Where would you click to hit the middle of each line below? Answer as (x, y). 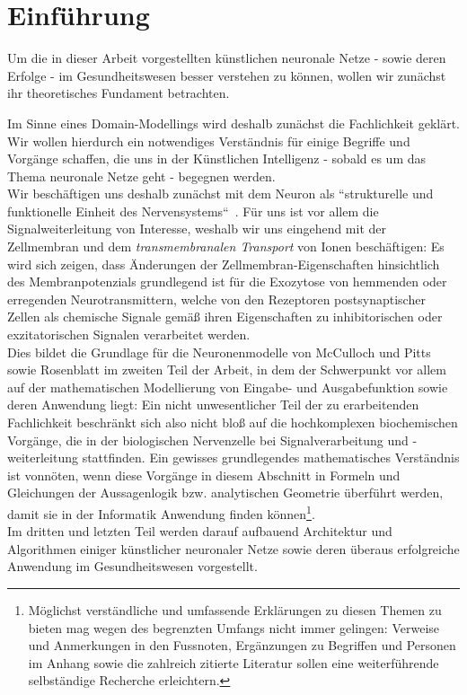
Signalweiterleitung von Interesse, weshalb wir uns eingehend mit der (197, 229)
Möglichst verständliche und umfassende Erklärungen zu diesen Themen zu (235, 610)
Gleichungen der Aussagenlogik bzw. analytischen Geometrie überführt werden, (225, 493)
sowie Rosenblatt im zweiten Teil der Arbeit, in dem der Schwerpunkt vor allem (227, 369)
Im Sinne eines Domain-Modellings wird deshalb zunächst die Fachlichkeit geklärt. (234, 123)
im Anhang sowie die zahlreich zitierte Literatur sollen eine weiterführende (233, 662)
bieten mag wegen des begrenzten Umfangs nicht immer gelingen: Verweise (234, 627)
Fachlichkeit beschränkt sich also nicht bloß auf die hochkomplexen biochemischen (233, 422)
